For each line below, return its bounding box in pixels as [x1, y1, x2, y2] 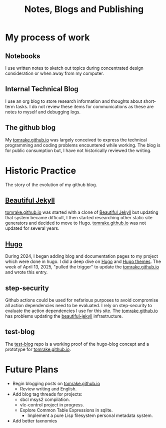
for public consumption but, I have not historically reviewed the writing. [5, 147, 151, 154]
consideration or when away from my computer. [5, 70, 104, 76]
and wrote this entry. [5, 269, 48, 275]
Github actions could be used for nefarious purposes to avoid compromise [5, 297, 158, 303]
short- [143, 98, 156, 104]
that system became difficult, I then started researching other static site [5, 215, 152, 221]
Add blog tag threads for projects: [12, 391, 82, 397]
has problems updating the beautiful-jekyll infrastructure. [5, 313, 123, 319]
